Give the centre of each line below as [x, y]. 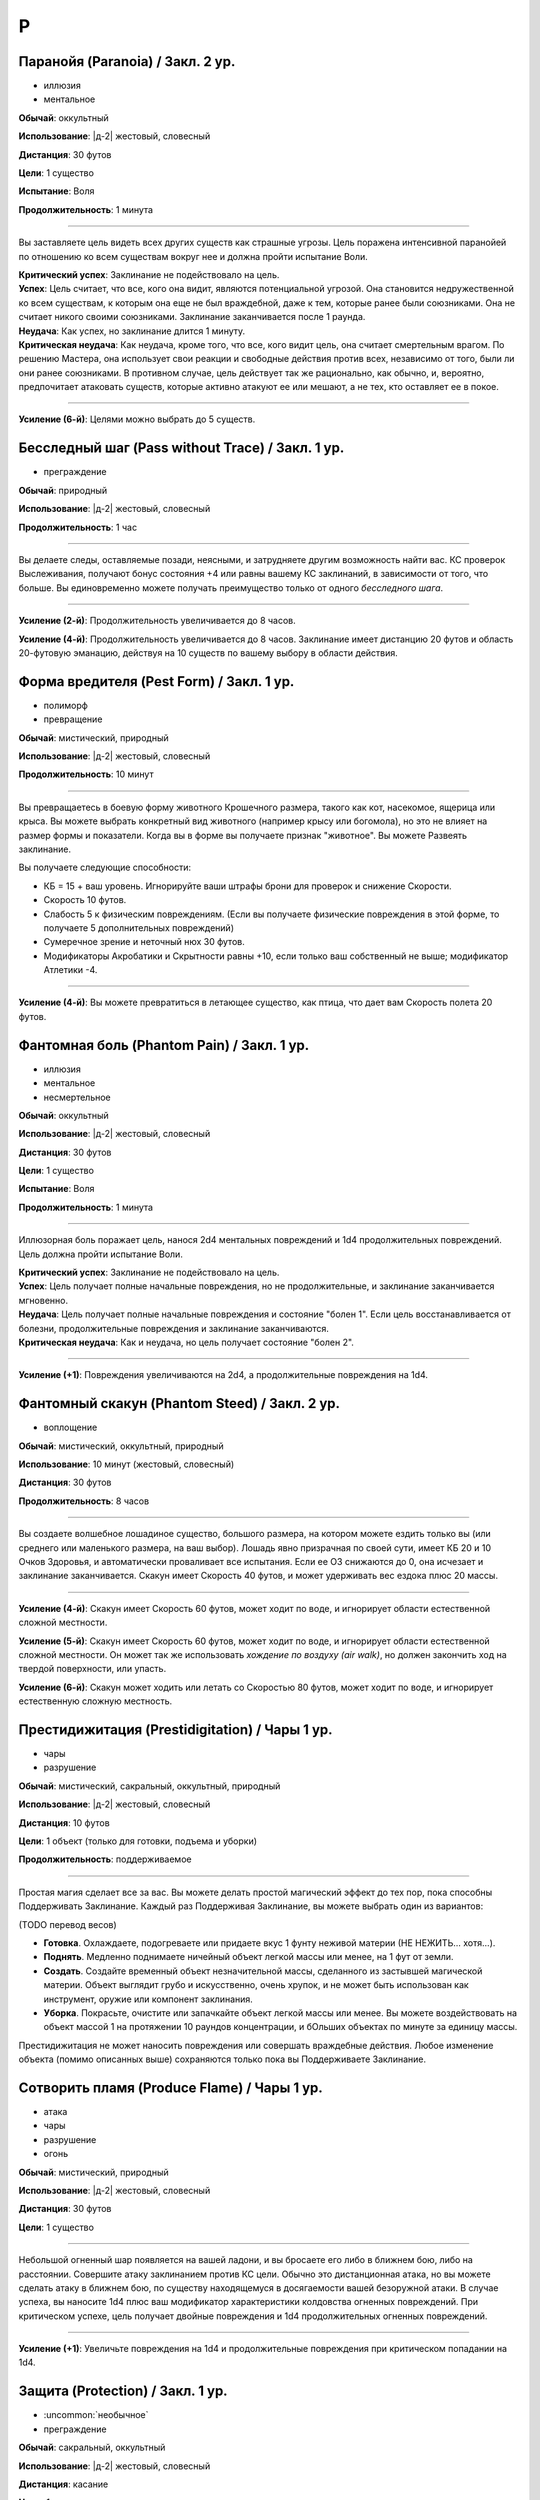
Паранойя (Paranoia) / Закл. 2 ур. [127, 61]
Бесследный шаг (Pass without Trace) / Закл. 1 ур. [181, 448]
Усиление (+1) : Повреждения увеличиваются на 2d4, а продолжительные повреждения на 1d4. [223, 1375]
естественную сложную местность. [95, 1701]
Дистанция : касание [63, 2484]
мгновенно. [43, 1300]
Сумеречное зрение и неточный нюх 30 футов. [144, 942]
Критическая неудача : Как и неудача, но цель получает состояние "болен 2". [186, 1342]
